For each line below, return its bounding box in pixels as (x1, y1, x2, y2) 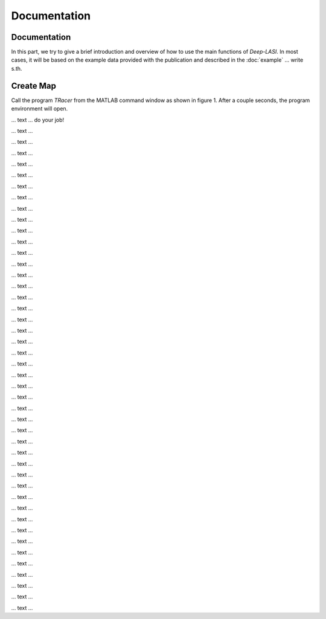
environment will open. (11, 105, 68, 112)
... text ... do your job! (11, 116, 65, 123)
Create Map (11, 80, 57, 91)
